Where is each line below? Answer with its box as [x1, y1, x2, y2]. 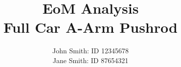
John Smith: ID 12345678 [52, 45, 129, 56]
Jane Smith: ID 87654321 [52, 55, 129, 65]
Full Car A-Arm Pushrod [3, 17, 178, 37]
